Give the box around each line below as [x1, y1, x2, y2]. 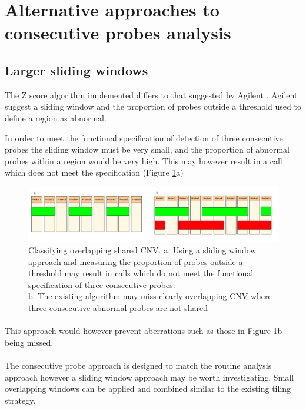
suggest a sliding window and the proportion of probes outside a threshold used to [5, 100, 301, 113]
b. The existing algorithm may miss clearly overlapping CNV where [28, 290, 272, 302]
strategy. [5, 394, 36, 406]
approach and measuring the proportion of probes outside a [28, 255, 243, 267]
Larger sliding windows [5, 61, 148, 79]
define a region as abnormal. [5, 111, 107, 124]
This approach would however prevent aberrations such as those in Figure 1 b [5, 325, 282, 337]
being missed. [5, 336, 54, 348]
